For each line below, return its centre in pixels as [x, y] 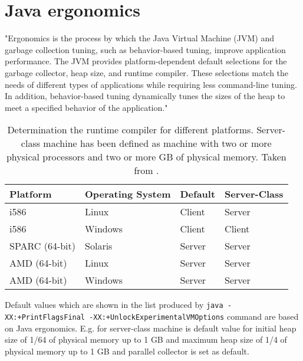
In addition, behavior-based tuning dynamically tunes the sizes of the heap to [145, 96]
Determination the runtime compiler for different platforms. [130, 130]
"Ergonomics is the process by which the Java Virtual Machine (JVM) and [139, 38]
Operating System [128, 194]
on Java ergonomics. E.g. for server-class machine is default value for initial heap [151, 328]
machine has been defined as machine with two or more [157, 143]
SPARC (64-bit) [43, 246]
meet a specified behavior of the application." [86, 107]
